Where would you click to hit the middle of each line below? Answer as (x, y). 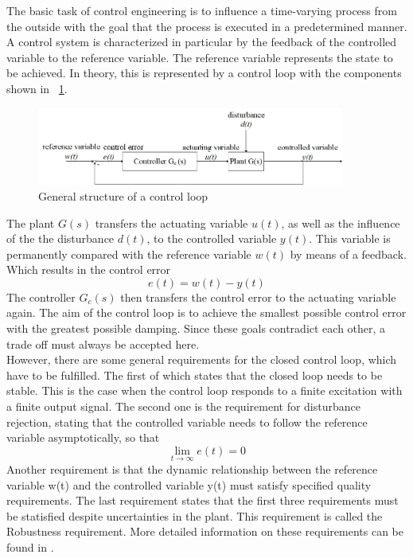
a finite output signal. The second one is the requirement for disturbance (183, 406)
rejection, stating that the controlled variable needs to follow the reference (187, 421)
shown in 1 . (37, 88)
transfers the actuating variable (171, 222)
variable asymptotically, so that (83, 437)
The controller (41, 297)
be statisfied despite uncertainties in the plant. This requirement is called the (195, 515)
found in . (30, 547)
